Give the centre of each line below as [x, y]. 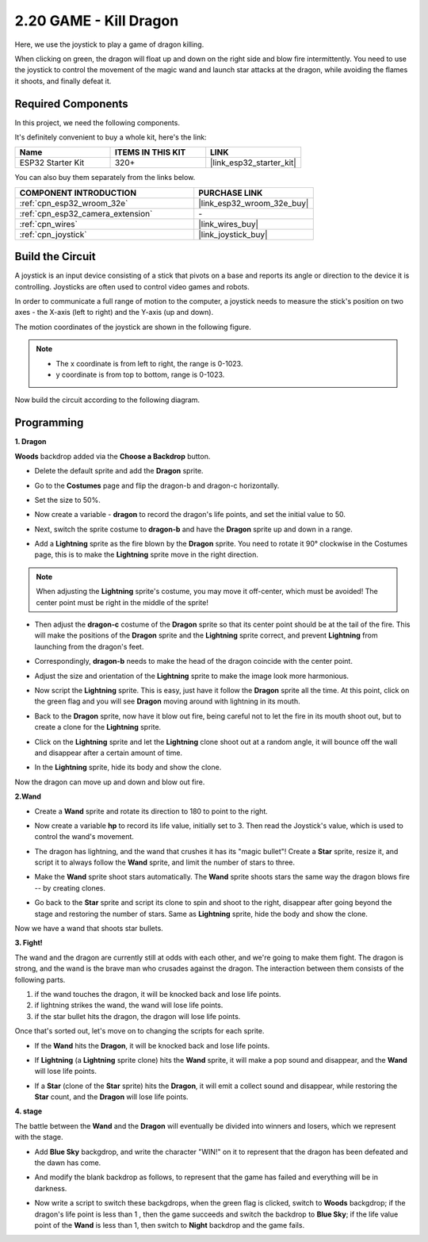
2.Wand [28, 796]
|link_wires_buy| [229, 224]
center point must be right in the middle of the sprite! [122, 602]
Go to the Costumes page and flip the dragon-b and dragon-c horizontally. [157, 485]
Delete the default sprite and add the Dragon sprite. [119, 471]
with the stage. [39, 1137]
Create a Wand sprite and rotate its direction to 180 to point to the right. [151, 811]
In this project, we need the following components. [97, 122]
